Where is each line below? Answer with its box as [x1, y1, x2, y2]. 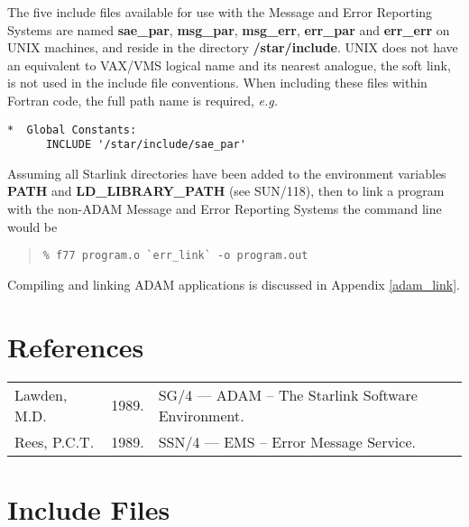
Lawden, [14, 384, 68, 405]
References [7, 328, 144, 365]
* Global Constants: [7, 123, 137, 136]
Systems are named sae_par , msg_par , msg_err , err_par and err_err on [7, 20, 450, 39]
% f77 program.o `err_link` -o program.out [42, 249, 308, 263]
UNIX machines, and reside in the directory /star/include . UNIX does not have [7, 38, 458, 57]
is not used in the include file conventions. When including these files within [7, 73, 428, 92]
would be [7, 217, 58, 236]
